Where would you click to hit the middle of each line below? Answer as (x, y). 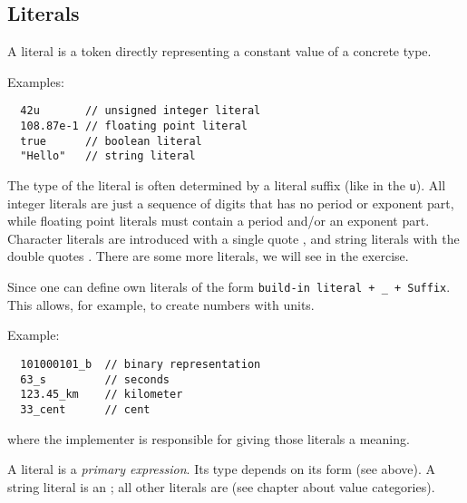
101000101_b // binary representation (141, 364)
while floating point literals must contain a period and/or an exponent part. (219, 221)
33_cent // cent (85, 409)
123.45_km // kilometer (102, 395)
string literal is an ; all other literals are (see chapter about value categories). (221, 486)
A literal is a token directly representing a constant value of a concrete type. (219, 51)
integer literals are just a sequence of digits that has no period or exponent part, (231, 203)
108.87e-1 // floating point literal (134, 126)
